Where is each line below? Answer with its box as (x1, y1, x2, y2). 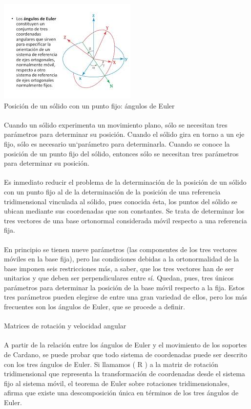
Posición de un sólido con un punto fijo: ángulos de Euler (4, 100, 175, 110)
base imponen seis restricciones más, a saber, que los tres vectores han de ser (4, 263, 234, 273)
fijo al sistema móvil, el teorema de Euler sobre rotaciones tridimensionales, (4, 378, 230, 388)
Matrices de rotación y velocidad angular (4, 321, 126, 331)
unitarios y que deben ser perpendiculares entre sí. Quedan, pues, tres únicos (4, 273, 234, 283)
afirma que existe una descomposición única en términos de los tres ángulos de (4, 387, 239, 398)
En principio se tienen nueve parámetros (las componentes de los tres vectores (4, 244, 237, 254)
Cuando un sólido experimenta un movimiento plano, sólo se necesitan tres (4, 119, 228, 129)
